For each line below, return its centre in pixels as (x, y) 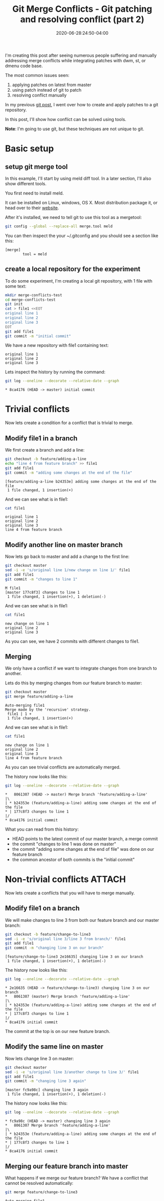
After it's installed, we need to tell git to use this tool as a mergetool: (73, 217)
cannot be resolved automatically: (39, 1183)
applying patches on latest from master (52, 85)
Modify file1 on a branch (42, 908)
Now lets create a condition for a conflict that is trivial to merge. (69, 423)
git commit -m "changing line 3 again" (46, 1081)
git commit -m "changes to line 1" (41, 579)
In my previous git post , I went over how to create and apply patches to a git (82, 104)
